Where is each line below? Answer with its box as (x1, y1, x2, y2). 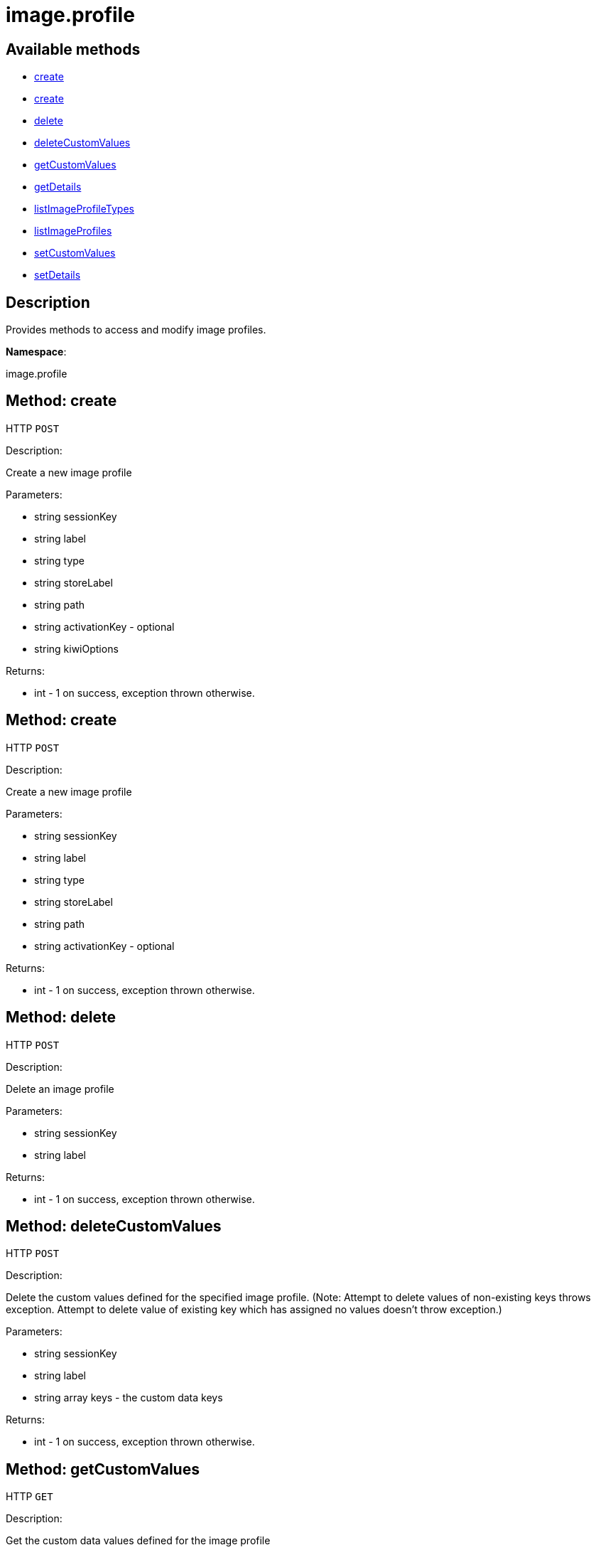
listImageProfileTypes (34, 203, 134, 215)
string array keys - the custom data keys (34, 1391, 223, 1404)
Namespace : (6, 346, 67, 358)
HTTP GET (6, 1490, 53, 1503)
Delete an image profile (6, 1082, 114, 1095)
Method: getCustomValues (6, 1460, 200, 1478)
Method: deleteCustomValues (6, 1217, 222, 1235)
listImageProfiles (34, 225, 112, 237)
